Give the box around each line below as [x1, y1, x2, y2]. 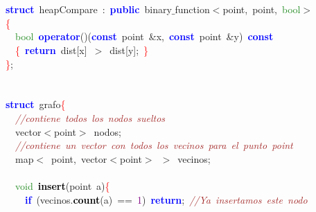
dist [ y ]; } [109, 42, 149, 57]
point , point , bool [222, 2, 301, 17]
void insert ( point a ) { [15, 178, 110, 193]
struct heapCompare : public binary [6, 2, 172, 17]
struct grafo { [6, 97, 66, 112]
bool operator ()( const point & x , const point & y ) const [15, 29, 274, 44]
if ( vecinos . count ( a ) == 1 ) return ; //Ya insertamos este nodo [25, 192, 308, 206]
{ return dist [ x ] [15, 42, 87, 57]
